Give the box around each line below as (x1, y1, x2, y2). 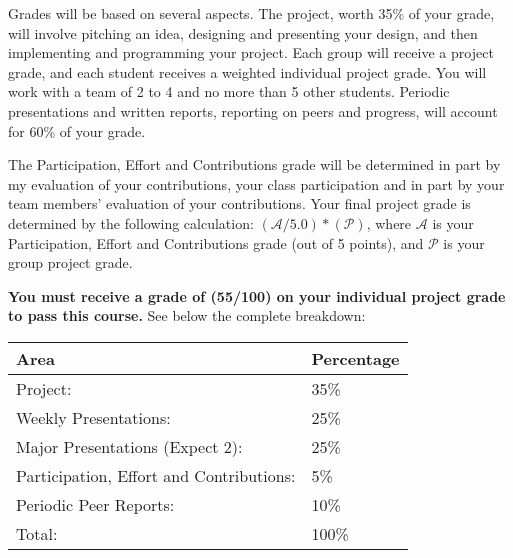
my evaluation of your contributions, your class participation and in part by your (8, 173, 505, 194)
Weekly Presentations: (16, 405, 171, 429)
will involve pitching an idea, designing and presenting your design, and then (8, 22, 478, 43)
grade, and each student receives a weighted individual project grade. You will (8, 61, 487, 82)
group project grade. (8, 252, 133, 273)
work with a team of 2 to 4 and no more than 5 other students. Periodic (8, 81, 450, 102)
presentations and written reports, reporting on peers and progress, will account (8, 100, 498, 121)
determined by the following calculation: (8, 212, 254, 233)
